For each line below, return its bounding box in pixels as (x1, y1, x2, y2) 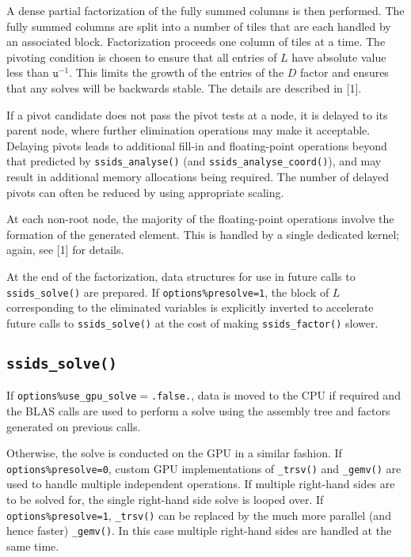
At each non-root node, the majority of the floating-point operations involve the (6, 210, 394, 227)
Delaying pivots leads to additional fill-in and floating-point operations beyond (6, 137, 387, 153)
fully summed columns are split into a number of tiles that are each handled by (6, 17, 391, 34)
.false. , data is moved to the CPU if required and (151, 387, 401, 404)
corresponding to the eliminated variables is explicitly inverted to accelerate (6, 299, 374, 316)
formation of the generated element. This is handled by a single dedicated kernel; (6, 225, 400, 242)
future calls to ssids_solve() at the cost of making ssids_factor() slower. (6, 314, 379, 331)
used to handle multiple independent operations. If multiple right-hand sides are (6, 476, 395, 492)
